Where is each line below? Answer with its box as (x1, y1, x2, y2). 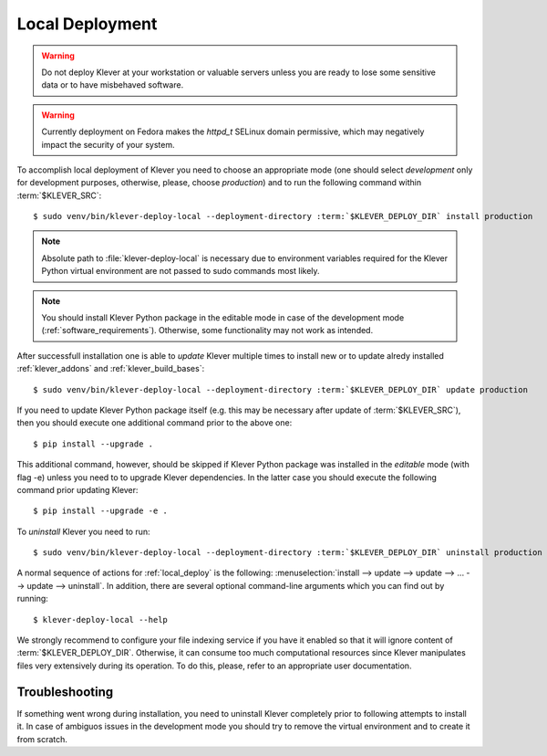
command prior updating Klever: (16, 484, 139, 495)
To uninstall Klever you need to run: (16, 526, 150, 537)
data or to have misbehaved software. (41, 79, 184, 90)
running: (16, 593, 49, 604)
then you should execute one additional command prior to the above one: (16, 417, 293, 428)
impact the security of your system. (41, 139, 175, 150)
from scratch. (16, 733, 68, 744)
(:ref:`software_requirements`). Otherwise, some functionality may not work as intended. (41, 325, 374, 336)
